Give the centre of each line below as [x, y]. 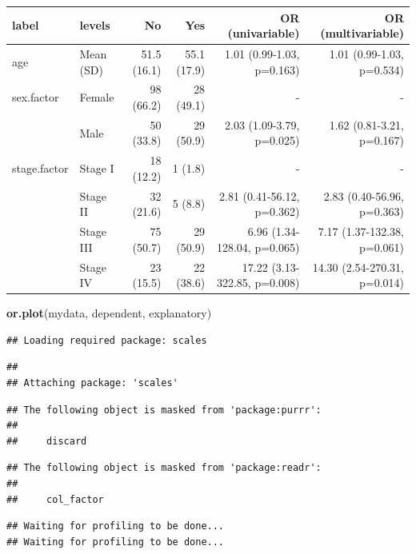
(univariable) [264, 33]
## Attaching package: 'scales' [92, 383]
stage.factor [40, 168]
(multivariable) [362, 33]
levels [95, 25]
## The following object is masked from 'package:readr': [164, 468]
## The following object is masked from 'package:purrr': [164, 410]
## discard [47, 441]
